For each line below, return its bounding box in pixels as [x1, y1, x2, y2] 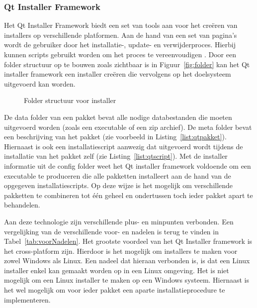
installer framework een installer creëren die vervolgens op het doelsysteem [4, 69, 231, 79]
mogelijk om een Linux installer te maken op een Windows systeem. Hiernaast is [4, 275, 250, 285]
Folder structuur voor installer [24, 95, 116, 105]
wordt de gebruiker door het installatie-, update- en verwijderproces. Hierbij [4, 39, 236, 50]
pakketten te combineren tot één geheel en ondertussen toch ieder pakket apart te [4, 190, 253, 200]
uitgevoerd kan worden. [4, 78, 76, 89]
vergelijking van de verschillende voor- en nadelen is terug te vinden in [4, 226, 219, 236]
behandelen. [4, 200, 40, 210]
